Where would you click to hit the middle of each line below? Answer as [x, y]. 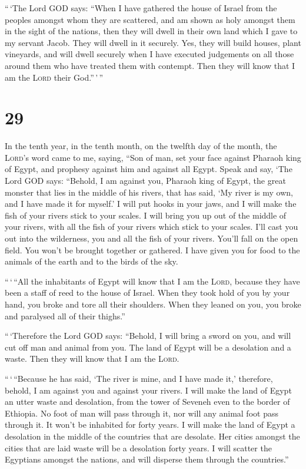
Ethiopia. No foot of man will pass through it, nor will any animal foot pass [142, 413]
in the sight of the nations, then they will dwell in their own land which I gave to [151, 31]
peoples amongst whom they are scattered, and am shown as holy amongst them [150, 19]
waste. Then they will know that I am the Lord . [92, 359]
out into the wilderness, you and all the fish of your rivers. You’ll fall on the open [152, 238]
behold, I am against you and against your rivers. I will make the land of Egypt [148, 390]
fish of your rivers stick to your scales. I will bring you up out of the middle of [146, 215]
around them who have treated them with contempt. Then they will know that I [150, 65]
